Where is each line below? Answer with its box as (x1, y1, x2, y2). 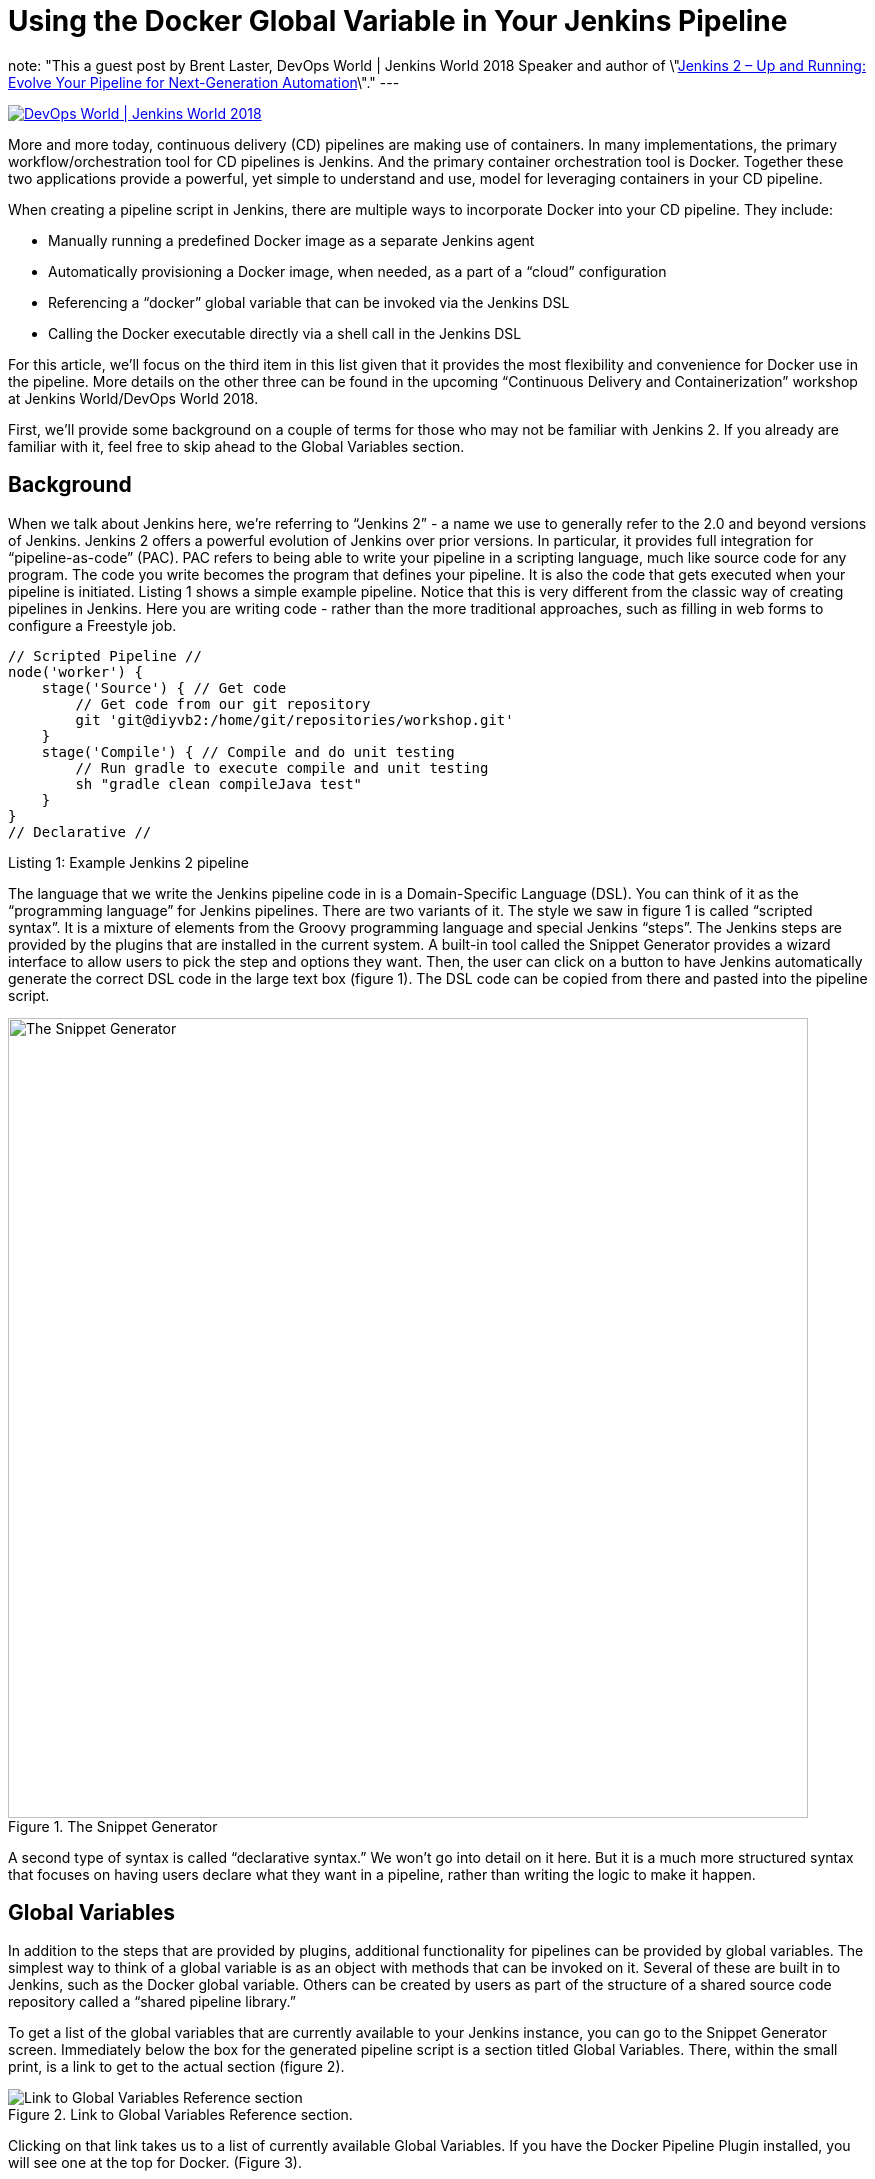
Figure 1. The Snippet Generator (8, 1817, 218, 1835)
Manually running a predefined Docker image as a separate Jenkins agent (48, 231, 535, 249)
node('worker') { (8, 663, 143, 680)
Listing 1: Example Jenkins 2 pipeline (8, 853, 249, 871)
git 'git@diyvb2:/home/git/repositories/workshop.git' (75, 711, 514, 728)
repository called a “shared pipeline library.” (8, 1993, 296, 2011)
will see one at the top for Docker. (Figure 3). (8, 2154, 302, 2172)
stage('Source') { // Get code (41, 679, 287, 696)
